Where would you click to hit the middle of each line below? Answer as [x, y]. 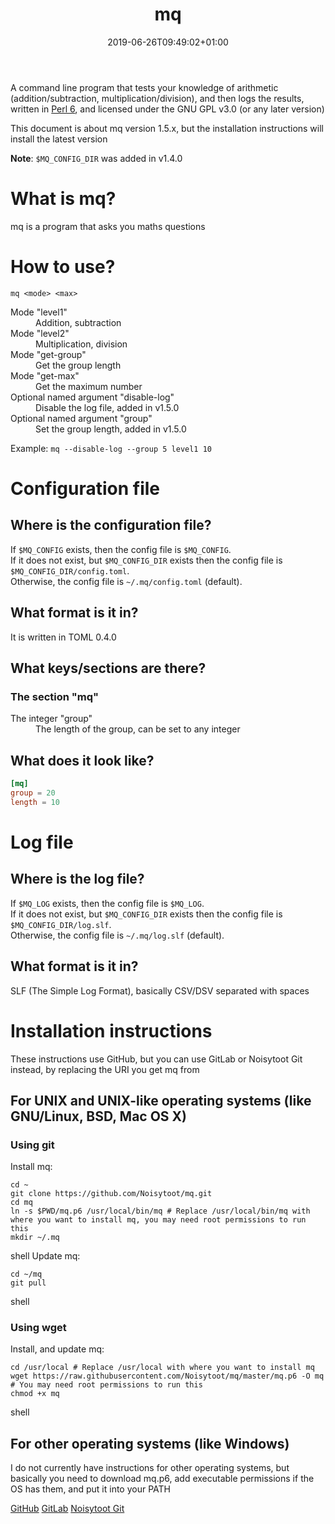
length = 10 [35, 802]
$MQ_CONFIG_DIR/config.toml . [70, 570]
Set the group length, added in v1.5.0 [111, 429]
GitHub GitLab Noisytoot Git [67, 1509]
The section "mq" [55, 696]
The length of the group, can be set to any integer [138, 729]
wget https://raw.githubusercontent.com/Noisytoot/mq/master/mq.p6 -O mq [167, 1376]
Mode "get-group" [48, 354]
